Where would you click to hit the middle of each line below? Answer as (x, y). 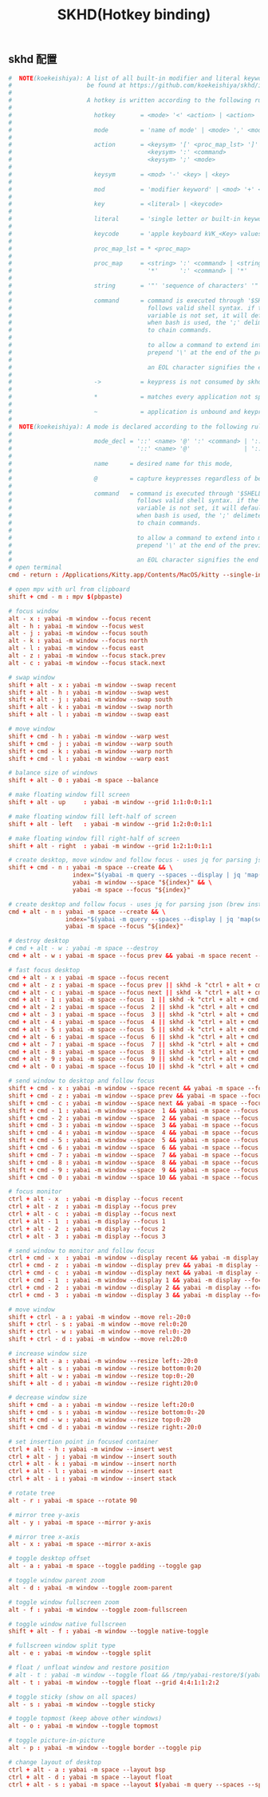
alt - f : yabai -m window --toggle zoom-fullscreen (98, 1610)
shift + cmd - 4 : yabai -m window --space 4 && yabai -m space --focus (134, 1133)
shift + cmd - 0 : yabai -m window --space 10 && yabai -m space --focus (134, 1177)
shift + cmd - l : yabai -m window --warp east (89, 759)
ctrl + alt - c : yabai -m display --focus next (93, 1214)
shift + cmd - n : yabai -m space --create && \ (91, 868)
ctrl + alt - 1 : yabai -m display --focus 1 (87, 1221)
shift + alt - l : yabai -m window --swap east (89, 715)
